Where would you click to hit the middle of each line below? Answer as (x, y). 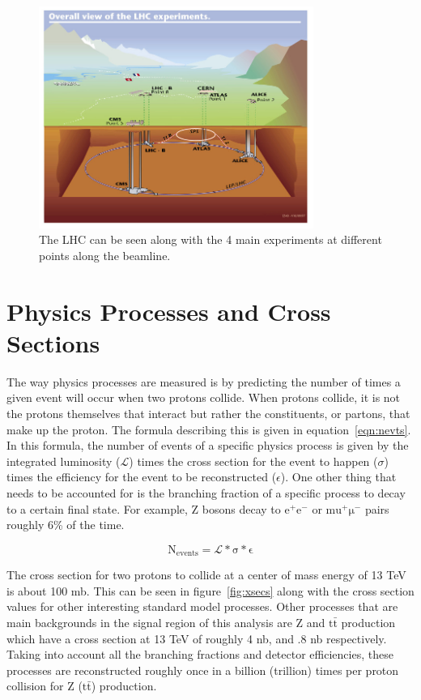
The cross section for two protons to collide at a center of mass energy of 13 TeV (206, 575)
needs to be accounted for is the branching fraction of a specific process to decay (206, 493)
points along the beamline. (105, 255)
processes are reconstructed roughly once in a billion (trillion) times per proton (203, 670)
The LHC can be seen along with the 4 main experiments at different (210, 239)
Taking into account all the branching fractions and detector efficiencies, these (200, 654)
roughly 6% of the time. (66, 525)
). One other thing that (338, 477)
